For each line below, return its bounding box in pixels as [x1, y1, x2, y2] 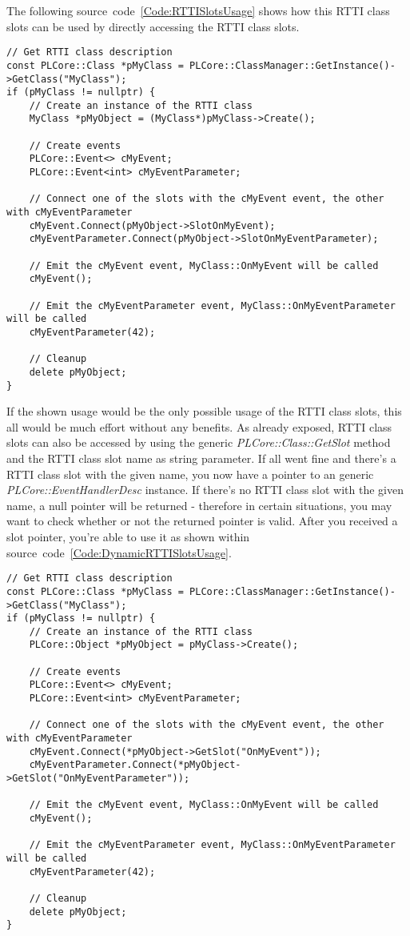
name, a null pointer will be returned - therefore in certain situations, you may [6, 496, 392, 513]
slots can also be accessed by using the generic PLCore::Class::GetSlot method [6, 434, 391, 451]
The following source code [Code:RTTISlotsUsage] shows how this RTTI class [6, 2, 390, 18]
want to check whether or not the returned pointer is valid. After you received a [6, 512, 398, 529]
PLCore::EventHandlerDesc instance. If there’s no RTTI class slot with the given [6, 481, 404, 498]
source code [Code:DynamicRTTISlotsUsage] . [6, 544, 232, 560]
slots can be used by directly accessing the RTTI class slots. [6, 18, 300, 34]
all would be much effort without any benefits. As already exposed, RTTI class [6, 418, 392, 435]
